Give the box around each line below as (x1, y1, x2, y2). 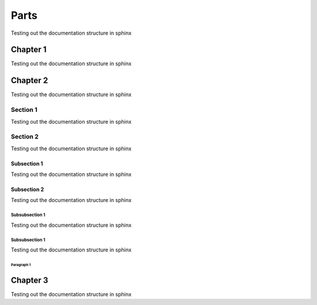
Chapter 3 (11, 275, 49, 285)
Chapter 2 (11, 75, 48, 85)
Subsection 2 (11, 186, 44, 193)
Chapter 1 (11, 45, 47, 55)
